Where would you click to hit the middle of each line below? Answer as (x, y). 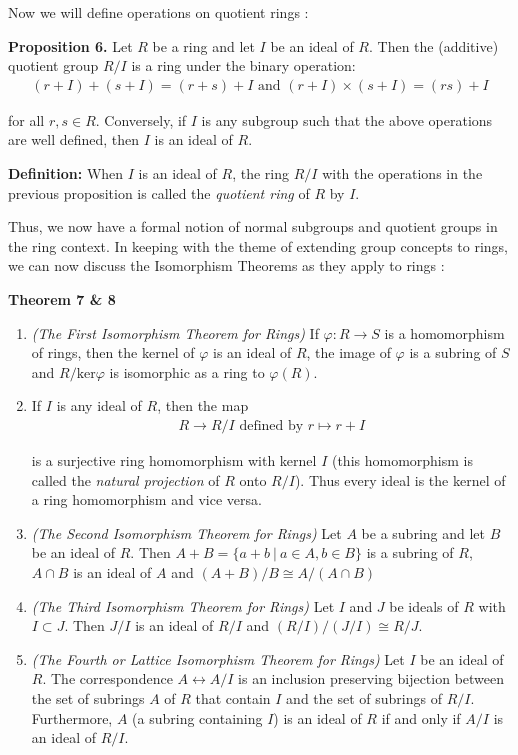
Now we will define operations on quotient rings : (158, 12)
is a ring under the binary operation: (243, 65)
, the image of (348, 352)
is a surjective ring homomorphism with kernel (174, 459)
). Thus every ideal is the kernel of (400, 479)
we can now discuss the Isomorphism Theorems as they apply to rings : (226, 265)
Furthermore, (72, 717)
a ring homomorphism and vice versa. (146, 499)
